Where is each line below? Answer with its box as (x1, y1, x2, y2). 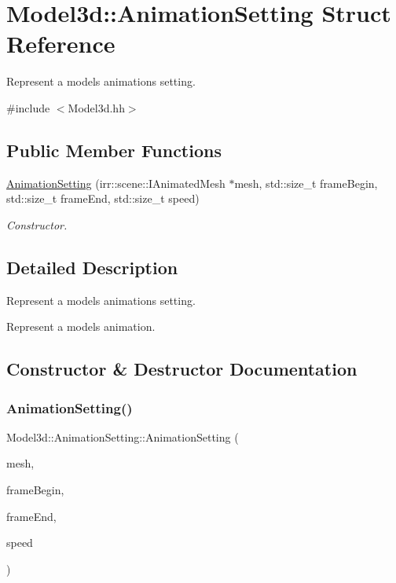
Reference (6, 27, 115, 60)
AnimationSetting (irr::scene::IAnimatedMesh (6, 174, 225, 191)
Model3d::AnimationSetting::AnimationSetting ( (6, 428, 239, 445)
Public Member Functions (6, 137, 222, 162)
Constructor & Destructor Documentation (6, 357, 357, 381)
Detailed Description (6, 255, 178, 279)
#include (6, 99, 50, 115)
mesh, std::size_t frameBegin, (234, 174, 378, 191)
